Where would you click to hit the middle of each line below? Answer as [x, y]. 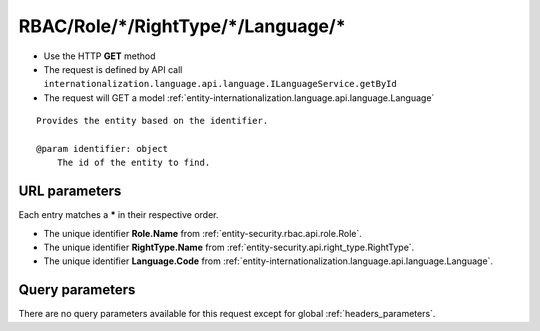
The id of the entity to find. [133, 163]
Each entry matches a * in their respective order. [118, 215]
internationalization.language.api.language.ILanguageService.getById [220, 84]
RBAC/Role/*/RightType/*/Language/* [182, 26]
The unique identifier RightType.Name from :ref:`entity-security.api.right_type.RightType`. [229, 247]
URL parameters [70, 191]
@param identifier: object [102, 148]
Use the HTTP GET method [99, 56]
